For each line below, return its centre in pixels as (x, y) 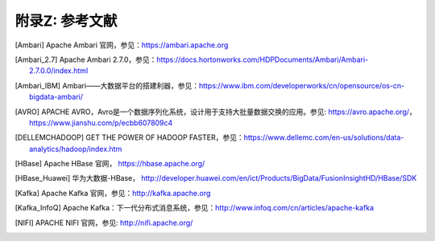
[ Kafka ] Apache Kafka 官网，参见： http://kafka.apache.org (113, 193)
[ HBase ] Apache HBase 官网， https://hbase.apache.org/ (110, 164)
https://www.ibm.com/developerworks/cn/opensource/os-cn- (302, 85)
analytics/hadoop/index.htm (76, 149)
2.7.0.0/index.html (59, 71)
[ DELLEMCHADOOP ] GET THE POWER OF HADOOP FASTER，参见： (130, 137)
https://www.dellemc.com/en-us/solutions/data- (324, 137)
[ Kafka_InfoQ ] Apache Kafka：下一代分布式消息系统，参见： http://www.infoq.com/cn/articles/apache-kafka (195, 208)
